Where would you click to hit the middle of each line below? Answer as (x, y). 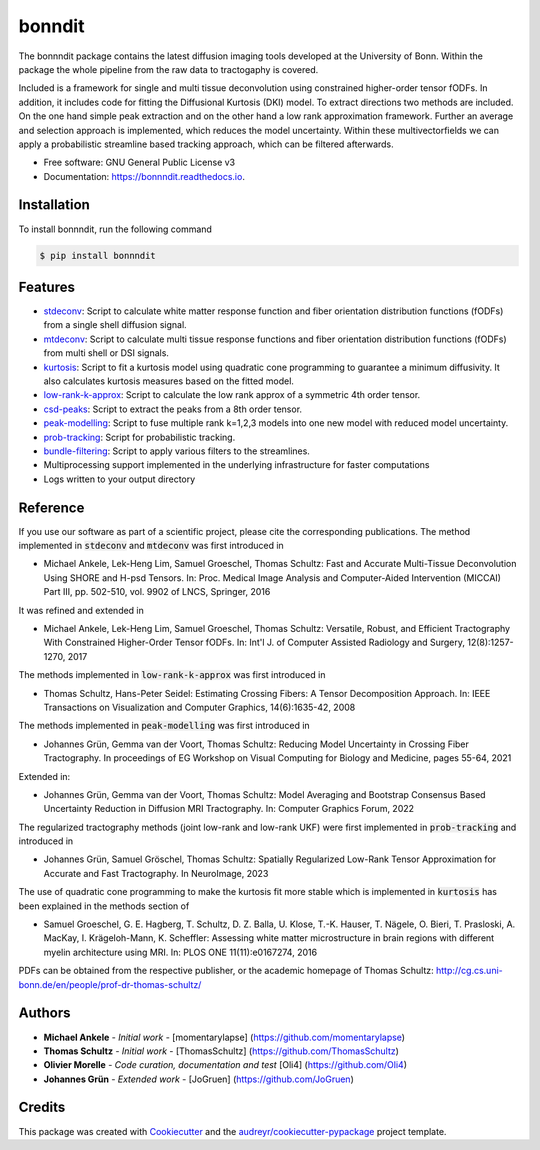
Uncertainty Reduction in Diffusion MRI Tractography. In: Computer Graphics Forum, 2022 (229, 809)
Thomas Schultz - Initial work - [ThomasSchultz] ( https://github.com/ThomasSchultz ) (221, 1051)
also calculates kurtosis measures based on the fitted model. (169, 381)
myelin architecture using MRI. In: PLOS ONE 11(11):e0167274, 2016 (180, 952)
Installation (54, 205)
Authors (44, 1013)
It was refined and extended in (81, 610)
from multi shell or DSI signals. (106, 353)
